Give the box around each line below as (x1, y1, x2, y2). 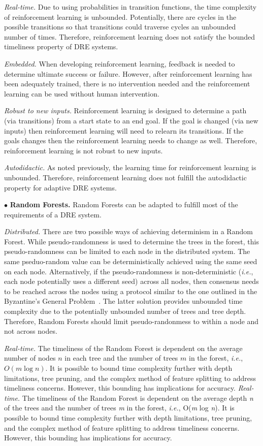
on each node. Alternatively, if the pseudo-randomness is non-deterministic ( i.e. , (4, 266, 253, 276)
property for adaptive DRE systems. (4, 182, 117, 193)
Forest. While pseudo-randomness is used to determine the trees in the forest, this (4, 236, 259, 246)
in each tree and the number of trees (64, 353, 178, 363)
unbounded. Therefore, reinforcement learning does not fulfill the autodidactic (4, 172, 247, 182)
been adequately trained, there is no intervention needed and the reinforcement (4, 78, 250, 89)
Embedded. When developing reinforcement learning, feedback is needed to (4, 58, 235, 69)
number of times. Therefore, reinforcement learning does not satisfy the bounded (4, 31, 255, 42)
